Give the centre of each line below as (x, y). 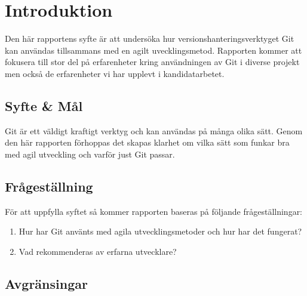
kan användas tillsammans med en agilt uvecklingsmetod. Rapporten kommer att (153, 50)
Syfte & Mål (44, 105)
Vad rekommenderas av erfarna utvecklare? (98, 251)
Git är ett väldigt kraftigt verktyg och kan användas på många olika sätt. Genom (154, 130)
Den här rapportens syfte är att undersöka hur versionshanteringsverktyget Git (150, 38)
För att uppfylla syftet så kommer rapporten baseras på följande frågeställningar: (154, 211)
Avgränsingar (46, 283)
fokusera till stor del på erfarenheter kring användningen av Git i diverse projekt (152, 62)
